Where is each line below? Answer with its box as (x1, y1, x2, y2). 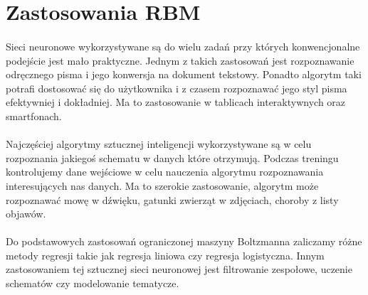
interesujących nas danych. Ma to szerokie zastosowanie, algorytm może (6, 178, 319, 193)
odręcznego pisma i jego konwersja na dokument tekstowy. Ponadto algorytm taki (6, 67, 362, 82)
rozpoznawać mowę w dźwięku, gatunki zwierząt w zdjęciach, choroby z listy (6, 192, 339, 207)
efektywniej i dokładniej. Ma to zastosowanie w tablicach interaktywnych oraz (6, 95, 346, 109)
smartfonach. (6, 108, 62, 123)
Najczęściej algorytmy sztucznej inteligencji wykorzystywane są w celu (6, 136, 312, 151)
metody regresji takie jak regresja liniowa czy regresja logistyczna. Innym (6, 247, 325, 262)
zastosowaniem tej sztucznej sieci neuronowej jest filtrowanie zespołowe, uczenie (6, 262, 352, 277)
